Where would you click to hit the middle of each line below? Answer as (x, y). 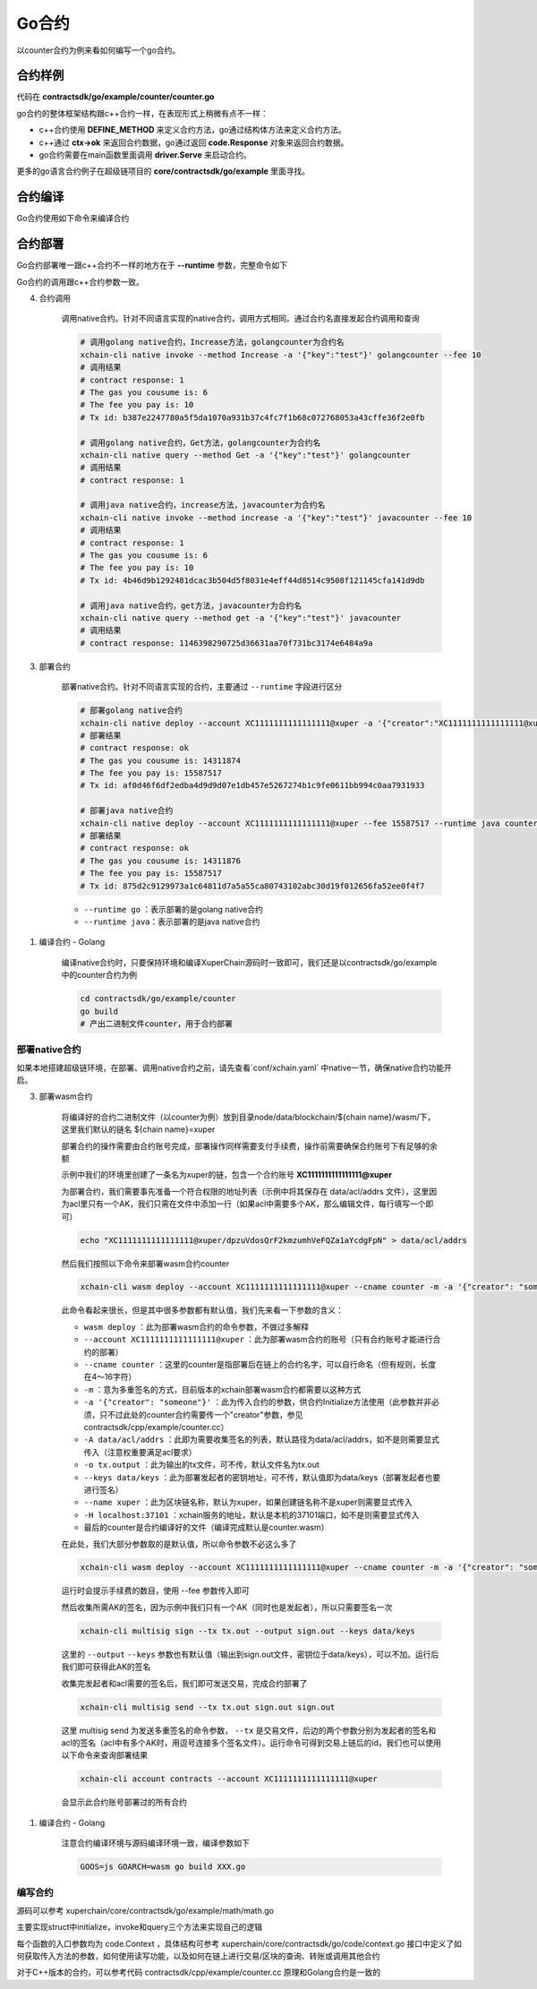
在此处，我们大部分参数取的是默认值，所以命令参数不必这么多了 (179, 1544)
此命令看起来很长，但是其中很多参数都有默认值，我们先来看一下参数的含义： (202, 1310)
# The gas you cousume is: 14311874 (161, 760)
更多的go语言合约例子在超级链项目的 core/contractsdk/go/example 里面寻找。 (163, 171)
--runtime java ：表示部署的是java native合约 (172, 922)
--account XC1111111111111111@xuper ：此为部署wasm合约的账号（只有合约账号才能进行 (258, 1340)
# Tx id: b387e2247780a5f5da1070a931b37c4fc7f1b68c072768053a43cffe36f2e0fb (252, 417)
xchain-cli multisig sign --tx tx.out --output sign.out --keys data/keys (248, 1631)
